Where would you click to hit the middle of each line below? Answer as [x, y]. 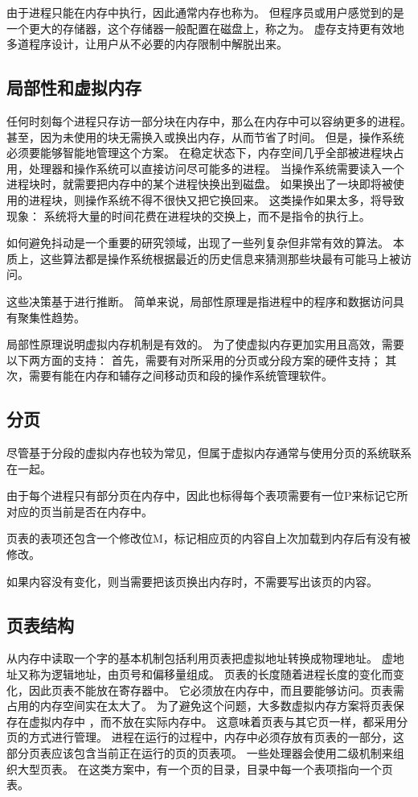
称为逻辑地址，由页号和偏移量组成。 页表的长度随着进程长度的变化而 [211, 674]
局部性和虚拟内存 [74, 87]
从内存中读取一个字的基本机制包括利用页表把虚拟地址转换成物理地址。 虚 [200, 658]
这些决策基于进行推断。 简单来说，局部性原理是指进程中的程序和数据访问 [200, 301]
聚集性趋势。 [51, 317]
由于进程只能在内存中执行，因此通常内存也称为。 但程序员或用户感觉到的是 [205, 12]
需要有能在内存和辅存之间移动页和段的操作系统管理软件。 [180, 376]
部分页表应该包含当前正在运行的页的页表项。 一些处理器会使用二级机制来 [200, 753]
